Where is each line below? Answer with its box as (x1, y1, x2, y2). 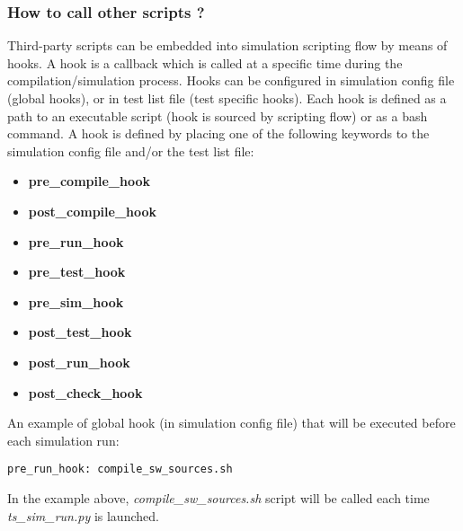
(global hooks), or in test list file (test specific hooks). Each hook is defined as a (7, 89, 447, 107)
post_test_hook (28, 323, 132, 341)
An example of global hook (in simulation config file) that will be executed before (7, 413, 456, 432)
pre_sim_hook (28, 292, 124, 311)
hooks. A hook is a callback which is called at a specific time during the (7, 53, 403, 72)
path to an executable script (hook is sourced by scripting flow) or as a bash (7, 106, 428, 125)
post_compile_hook (28, 201, 157, 220)
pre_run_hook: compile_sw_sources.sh (7, 463, 233, 476)
